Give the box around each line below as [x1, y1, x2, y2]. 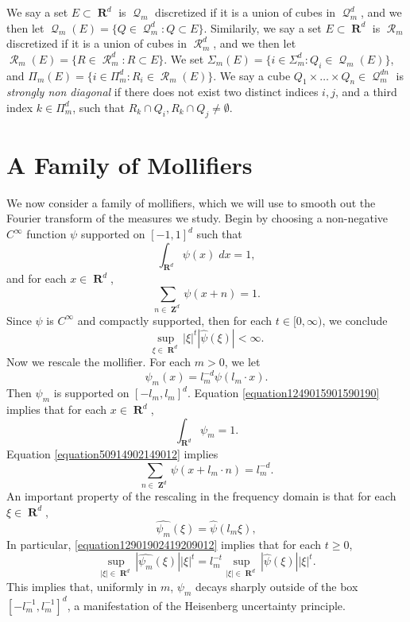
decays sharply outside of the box [195, 578, 358, 595]
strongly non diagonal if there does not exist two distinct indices [6, 83, 319, 100]
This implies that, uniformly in [6, 578, 157, 595]
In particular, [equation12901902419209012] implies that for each [6, 535, 322, 552]
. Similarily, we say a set [203, 19, 322, 36]
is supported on [53, 384, 130, 401]
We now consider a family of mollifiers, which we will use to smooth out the [6, 194, 376, 211]
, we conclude [322, 311, 388, 328]
